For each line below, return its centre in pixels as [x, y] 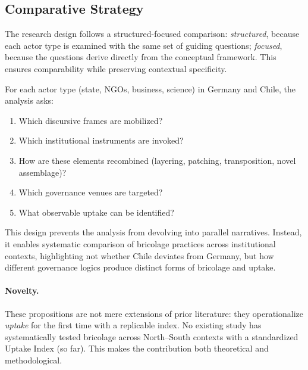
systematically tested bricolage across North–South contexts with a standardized [152, 336]
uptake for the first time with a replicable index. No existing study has [133, 325]
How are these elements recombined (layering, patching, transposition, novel [157, 160]
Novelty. [22, 290]
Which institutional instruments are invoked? [101, 140]
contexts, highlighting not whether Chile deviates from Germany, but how [139, 255]
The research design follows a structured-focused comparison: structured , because [152, 34]
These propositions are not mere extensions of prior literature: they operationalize [154, 313]
